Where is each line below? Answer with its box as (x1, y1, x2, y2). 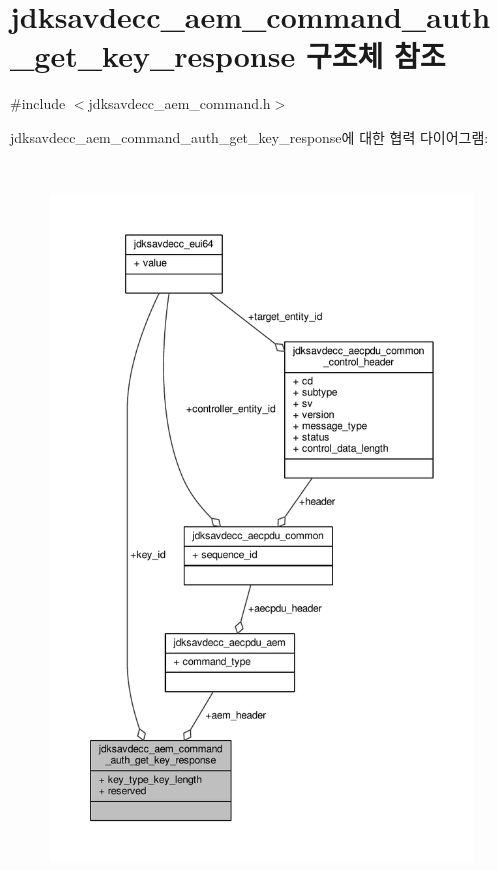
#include (10, 93, 66, 114)
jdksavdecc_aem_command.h (88, 93, 271, 114)
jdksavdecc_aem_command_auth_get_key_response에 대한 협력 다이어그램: (10, 126, 489, 147)
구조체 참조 (305, 35, 446, 76)
